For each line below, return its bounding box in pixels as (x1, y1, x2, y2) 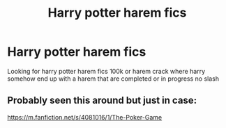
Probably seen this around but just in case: (7, 95, 197, 106)
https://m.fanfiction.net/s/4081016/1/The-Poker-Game (7, 113, 163, 121)
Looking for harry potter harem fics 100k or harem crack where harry (7, 67, 206, 75)
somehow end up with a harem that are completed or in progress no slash (7, 74, 220, 83)
